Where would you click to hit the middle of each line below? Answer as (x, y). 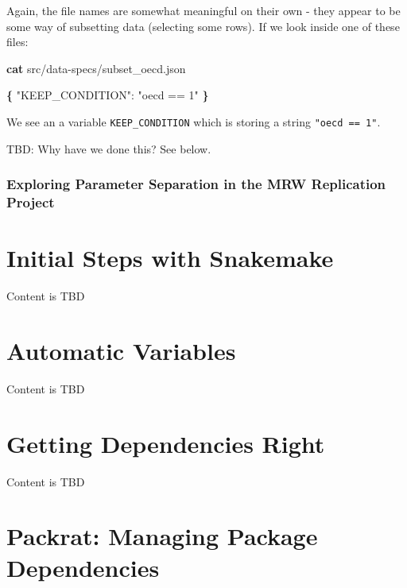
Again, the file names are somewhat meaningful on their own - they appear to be (203, 10)
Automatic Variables (121, 350)
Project (31, 202)
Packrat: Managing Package (162, 536)
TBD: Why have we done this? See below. (109, 148)
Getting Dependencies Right (166, 443)
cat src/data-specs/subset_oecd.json (96, 68)
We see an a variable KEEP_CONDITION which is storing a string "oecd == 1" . (194, 121)
